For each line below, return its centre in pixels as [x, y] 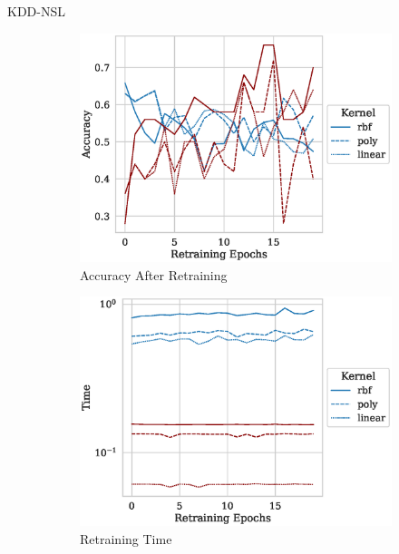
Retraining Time [126, 538]
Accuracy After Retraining [154, 274]
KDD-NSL [36, 11]
